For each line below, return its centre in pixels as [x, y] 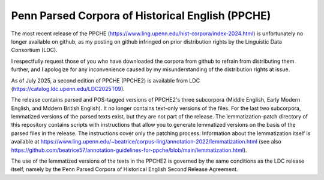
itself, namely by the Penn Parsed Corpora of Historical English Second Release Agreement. [124, 169]
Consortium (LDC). [34, 50]
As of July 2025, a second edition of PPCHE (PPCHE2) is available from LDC [106, 80]
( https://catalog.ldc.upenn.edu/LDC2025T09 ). [68, 89]
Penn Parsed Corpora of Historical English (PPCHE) [141, 16]
